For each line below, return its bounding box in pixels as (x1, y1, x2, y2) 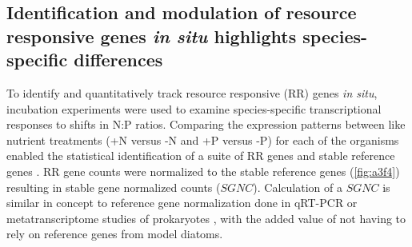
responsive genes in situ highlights (6, 23, 297, 48)
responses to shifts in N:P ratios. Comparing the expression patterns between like (6, 116, 406, 133)
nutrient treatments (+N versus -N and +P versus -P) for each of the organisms (6, 131, 399, 148)
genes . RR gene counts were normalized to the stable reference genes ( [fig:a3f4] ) (6, 162, 400, 179)
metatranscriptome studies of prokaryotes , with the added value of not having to (6, 209, 406, 226)
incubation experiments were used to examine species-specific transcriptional (6, 100, 382, 117)
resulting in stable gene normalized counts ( (6, 178, 221, 195)
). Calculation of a (253, 178, 342, 195)
